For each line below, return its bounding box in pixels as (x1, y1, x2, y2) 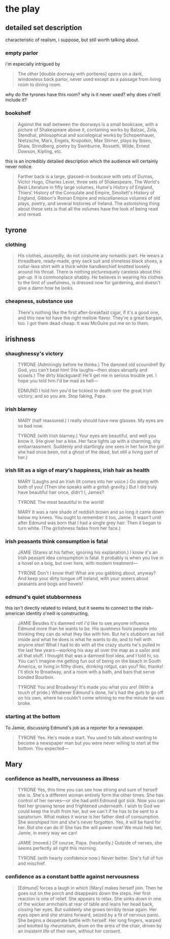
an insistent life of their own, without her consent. (17, 928, 122, 934)
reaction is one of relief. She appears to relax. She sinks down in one (17, 895, 161, 901)
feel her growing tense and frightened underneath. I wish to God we (17, 803, 160, 809)
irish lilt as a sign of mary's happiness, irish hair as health (5, 467, 150, 474)
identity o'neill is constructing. (26, 611, 89, 617)
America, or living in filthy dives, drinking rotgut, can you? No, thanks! (17, 663, 163, 670)
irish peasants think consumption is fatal (5, 537, 108, 544)
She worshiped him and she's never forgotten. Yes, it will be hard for (17, 819, 161, 825)
